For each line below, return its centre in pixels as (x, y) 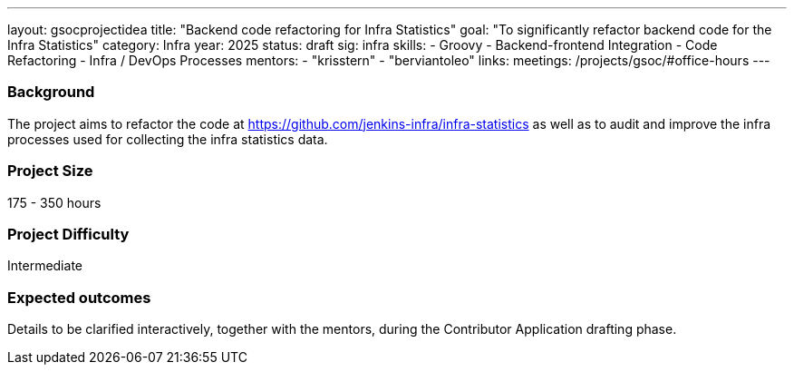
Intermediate (45, 266)
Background (51, 92)
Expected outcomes (79, 297)
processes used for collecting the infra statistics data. (168, 139)
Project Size (50, 171)
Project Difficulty (68, 234)
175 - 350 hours (54, 202)
